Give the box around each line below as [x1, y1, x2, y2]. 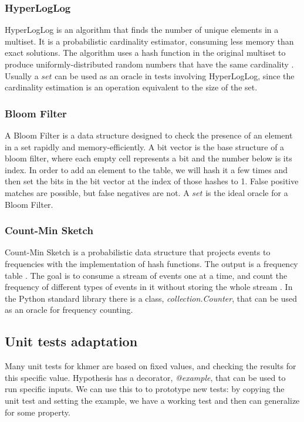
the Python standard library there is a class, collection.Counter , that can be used [5, 292, 298, 304]
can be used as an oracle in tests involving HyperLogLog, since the [55, 69, 295, 82]
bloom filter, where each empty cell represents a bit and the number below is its [5, 152, 292, 164]
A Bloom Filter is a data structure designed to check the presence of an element [5, 129, 293, 141]
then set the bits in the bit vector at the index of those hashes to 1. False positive [5, 175, 299, 187]
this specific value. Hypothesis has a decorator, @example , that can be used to [5, 371, 286, 383]
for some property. [5, 406, 70, 418]
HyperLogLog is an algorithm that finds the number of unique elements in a [5, 23, 279, 36]
